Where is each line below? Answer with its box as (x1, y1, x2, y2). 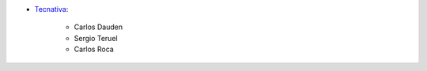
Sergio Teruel (74, 33, 118, 43)
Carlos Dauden (74, 22, 123, 32)
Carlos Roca (74, 44, 114, 54)
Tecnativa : (34, 5, 69, 13)
